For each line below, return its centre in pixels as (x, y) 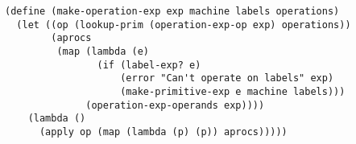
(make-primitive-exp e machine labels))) (233, 91)
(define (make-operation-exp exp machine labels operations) (172, 11)
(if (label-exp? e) (149, 65)
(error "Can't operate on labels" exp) (227, 78)
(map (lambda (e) (103, 51)
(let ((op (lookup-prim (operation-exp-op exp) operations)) (184, 25)
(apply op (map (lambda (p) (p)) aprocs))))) (163, 132)
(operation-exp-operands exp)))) (175, 105)
